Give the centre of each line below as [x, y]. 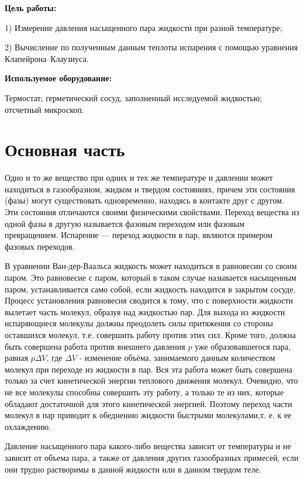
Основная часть [65, 149]
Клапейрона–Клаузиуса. [47, 58]
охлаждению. [28, 426]
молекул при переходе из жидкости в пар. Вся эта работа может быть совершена [148, 369]
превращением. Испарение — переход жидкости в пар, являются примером [139, 235]
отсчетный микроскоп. [44, 109]
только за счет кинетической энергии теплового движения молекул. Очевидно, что [151, 380]
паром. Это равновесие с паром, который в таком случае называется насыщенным [151, 278]
